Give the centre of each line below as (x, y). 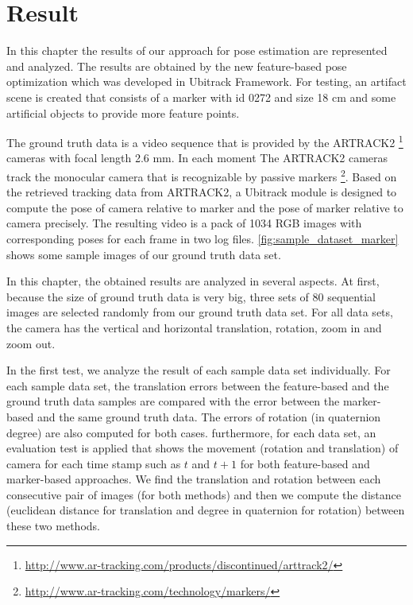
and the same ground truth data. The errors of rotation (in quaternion (209, 416)
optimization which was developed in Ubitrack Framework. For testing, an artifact (206, 81)
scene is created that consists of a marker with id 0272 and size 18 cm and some (201, 97)
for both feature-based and (305, 463)
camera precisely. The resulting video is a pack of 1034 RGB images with (184, 223)
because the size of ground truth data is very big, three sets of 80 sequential (191, 296)
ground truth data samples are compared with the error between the (173, 401)
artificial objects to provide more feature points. (123, 112)
